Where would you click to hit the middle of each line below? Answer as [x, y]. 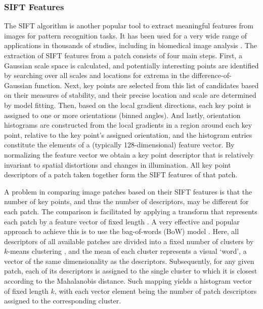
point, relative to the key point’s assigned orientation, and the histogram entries [128, 134]
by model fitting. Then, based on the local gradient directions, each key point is [128, 105]
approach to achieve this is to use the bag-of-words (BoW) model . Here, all [122, 231]
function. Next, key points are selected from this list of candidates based [147, 85]
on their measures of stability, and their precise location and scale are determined [130, 95]
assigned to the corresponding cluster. [63, 301]
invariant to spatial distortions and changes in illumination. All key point [118, 164]
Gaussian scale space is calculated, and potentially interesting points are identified [131, 65]
